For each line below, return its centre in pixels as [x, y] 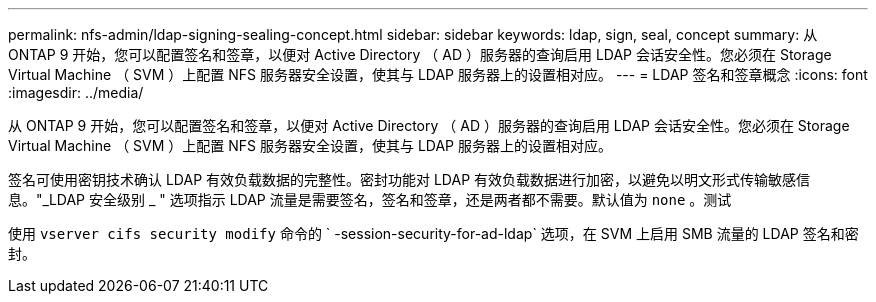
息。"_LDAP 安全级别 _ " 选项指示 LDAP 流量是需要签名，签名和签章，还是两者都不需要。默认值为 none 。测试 [370, 199]
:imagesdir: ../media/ [76, 92]
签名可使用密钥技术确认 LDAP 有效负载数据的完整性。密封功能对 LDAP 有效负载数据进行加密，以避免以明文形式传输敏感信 [409, 179]
